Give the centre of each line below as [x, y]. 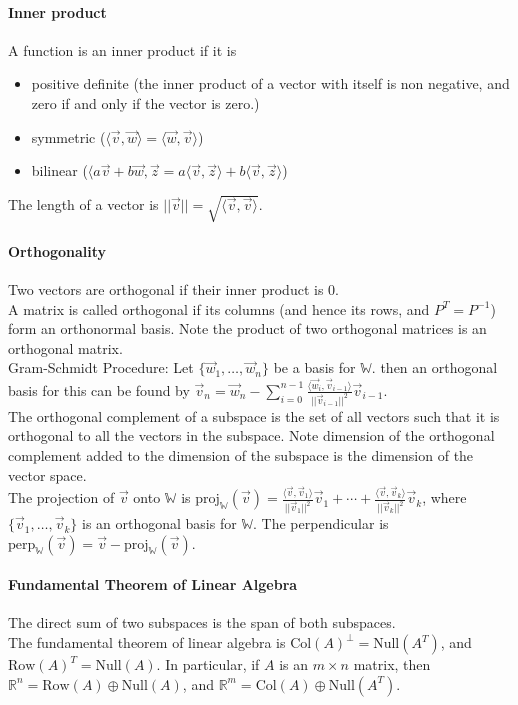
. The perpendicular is [321, 523]
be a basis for [314, 367]
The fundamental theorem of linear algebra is [147, 642]
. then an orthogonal [434, 367]
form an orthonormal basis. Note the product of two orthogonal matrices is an [247, 328]
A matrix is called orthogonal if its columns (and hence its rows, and [219, 308]
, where [444, 497]
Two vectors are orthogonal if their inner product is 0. [173, 289]
